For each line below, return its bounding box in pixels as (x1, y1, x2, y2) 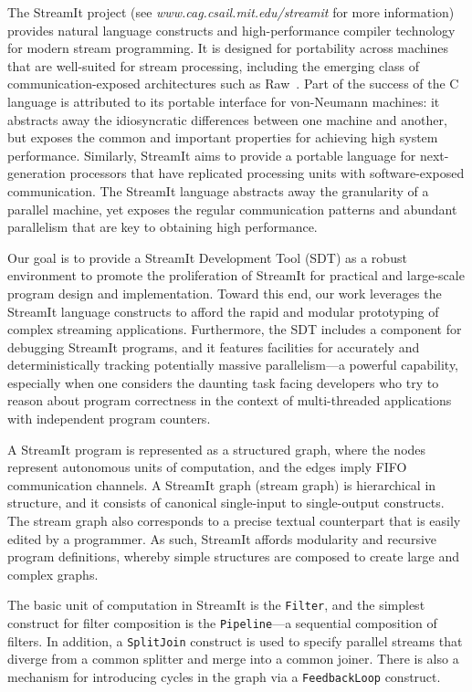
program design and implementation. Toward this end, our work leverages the (7, 283, 442, 302)
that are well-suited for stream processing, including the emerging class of (7, 56, 419, 75)
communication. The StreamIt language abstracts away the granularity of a (7, 181, 429, 200)
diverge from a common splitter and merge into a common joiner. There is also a (7, 649, 459, 668)
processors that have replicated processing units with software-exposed (69, 163, 465, 183)
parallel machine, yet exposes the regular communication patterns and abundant (7, 199, 457, 218)
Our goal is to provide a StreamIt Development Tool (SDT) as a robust (7, 247, 407, 267)
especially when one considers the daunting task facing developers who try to (7, 372, 439, 392)
